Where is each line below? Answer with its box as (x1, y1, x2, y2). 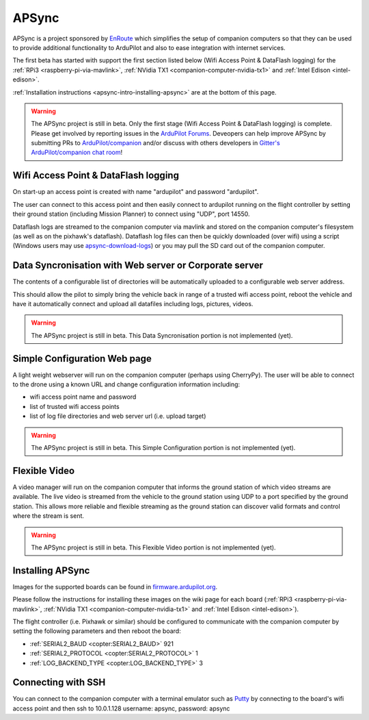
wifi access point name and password (29, 393, 137, 401)
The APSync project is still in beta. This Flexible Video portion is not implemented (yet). (31, 543, 276, 551)
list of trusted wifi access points (29, 402, 120, 410)
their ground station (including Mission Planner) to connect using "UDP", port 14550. (12, 210, 250, 219)
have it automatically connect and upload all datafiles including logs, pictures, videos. (12, 300, 254, 308)
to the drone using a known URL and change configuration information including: (12, 380, 241, 388)
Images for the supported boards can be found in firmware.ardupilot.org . (12, 582, 218, 591)
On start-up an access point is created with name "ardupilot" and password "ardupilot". (12, 188, 259, 196)
